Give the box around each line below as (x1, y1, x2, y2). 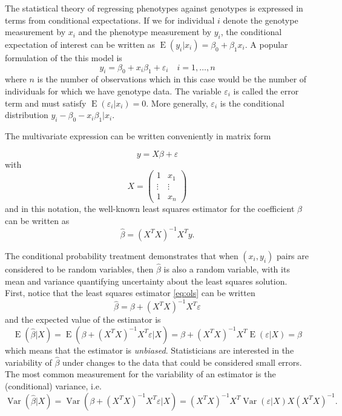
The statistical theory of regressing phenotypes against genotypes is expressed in (5, 2, 303, 14)
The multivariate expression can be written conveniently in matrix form (5, 129, 271, 142)
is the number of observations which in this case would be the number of (37, 73, 307, 85)
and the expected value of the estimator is (5, 313, 161, 326)
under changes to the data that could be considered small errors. (62, 355, 302, 368)
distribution (5, 108, 48, 121)
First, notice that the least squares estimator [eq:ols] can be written (5, 286, 255, 299)
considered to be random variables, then (5, 263, 154, 276)
